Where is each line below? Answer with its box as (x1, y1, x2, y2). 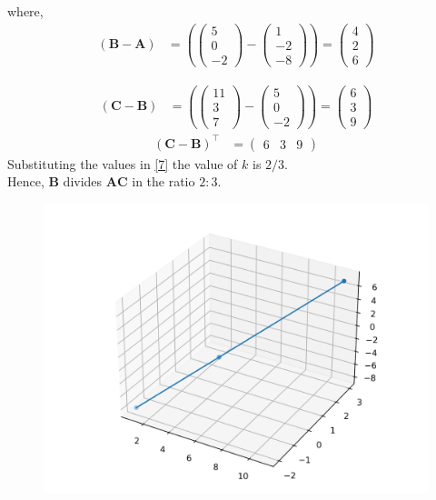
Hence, (7, 172, 45, 191)
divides (63, 172, 103, 191)
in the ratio (132, 172, 195, 191)
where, (7, 2, 44, 20)
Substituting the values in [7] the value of (7, 154, 238, 173)
